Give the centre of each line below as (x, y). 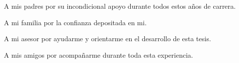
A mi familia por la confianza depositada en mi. (75, 22)
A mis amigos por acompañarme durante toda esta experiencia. (99, 55)
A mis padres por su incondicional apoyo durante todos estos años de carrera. (120, 6)
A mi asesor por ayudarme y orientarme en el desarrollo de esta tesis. (108, 39)
